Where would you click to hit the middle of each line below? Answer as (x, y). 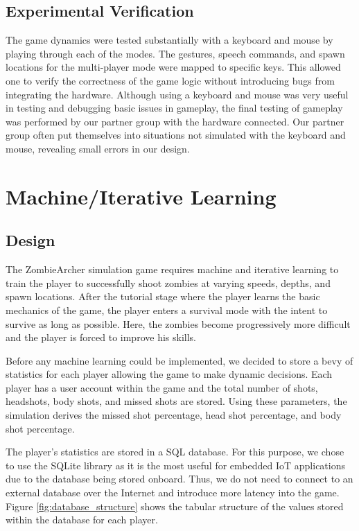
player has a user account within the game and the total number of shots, (162, 387)
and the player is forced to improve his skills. (101, 337)
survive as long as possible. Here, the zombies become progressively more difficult (178, 323)
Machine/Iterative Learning (141, 196)
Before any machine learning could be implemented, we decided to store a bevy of (179, 360)
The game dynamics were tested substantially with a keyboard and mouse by (169, 40)
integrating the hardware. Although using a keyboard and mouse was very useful (177, 94)
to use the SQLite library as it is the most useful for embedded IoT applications (175, 465)
